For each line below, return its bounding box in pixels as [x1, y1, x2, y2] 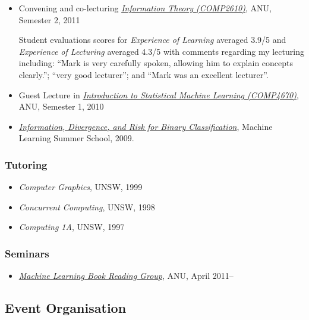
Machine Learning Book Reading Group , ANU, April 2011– [18, 269, 234, 282]
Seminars [5, 246, 49, 260]
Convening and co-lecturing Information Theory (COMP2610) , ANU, [18, 2, 272, 14]
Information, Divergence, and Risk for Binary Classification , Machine [18, 120, 273, 132]
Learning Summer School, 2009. [18, 132, 134, 144]
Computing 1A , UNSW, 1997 [18, 220, 125, 233]
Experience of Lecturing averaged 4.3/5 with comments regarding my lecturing [18, 45, 304, 57]
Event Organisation [5, 299, 127, 317]
